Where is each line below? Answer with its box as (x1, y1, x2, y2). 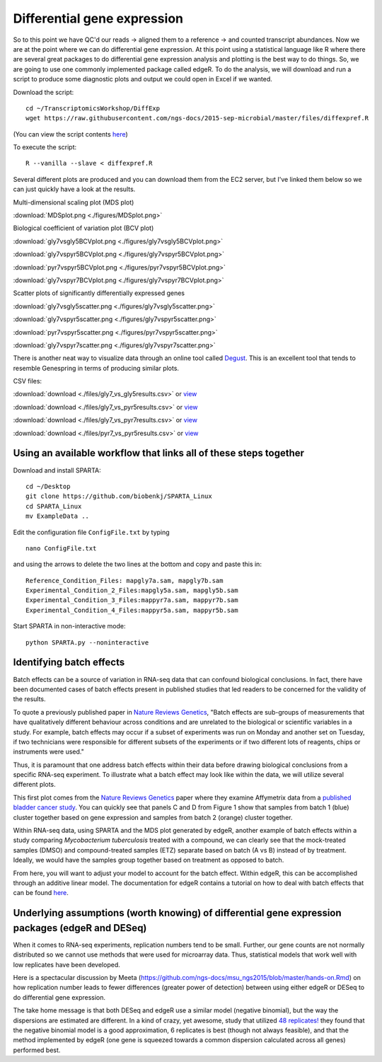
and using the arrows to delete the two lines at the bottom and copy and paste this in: (13, 560, 262, 569)
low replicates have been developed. (13, 960, 120, 969)
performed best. (13, 1046, 61, 1054)
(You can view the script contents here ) (13, 129, 129, 138)
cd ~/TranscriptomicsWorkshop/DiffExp (25, 104, 161, 112)
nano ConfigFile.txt (25, 544, 97, 552)
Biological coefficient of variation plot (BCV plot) (13, 224, 154, 233)
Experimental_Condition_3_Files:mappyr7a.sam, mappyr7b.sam (25, 596, 238, 604)
